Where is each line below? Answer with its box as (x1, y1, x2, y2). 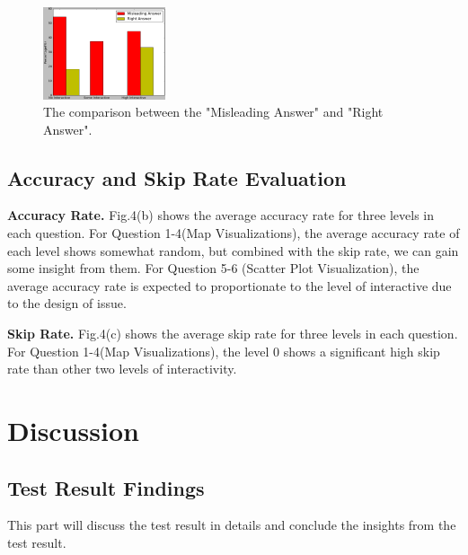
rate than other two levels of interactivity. (7, 359, 237, 378)
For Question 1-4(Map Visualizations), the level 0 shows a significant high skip (7, 341, 440, 360)
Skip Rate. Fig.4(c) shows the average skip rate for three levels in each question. (7, 324, 458, 343)
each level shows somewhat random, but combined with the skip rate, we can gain (7, 241, 459, 260)
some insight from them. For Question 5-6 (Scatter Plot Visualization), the (7, 259, 419, 277)
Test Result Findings (7, 473, 205, 501)
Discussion (7, 412, 139, 449)
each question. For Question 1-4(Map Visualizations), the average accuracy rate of (7, 224, 460, 242)
